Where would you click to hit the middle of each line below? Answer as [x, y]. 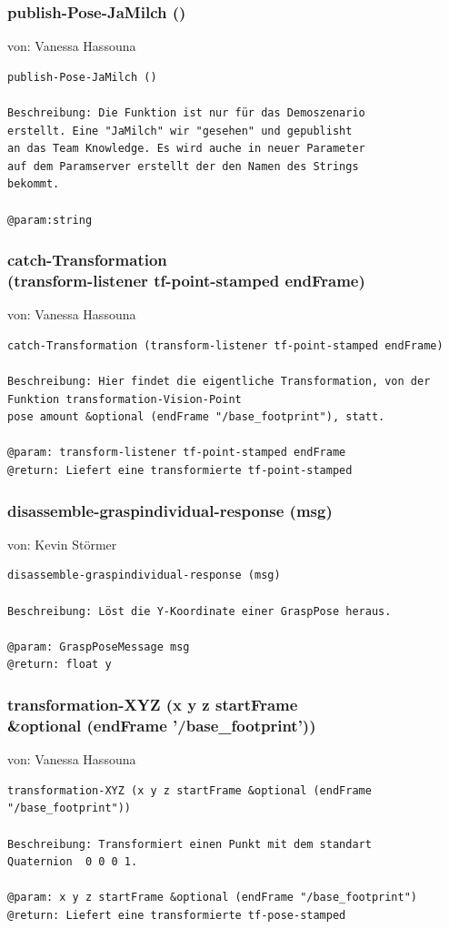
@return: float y [60, 665]
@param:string [50, 220]
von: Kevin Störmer [62, 544]
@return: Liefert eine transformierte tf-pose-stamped [177, 915]
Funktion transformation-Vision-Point [125, 399]
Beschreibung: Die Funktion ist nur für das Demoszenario [186, 113]
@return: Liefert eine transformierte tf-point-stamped [180, 471]
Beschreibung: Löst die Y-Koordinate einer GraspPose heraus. [200, 611]
